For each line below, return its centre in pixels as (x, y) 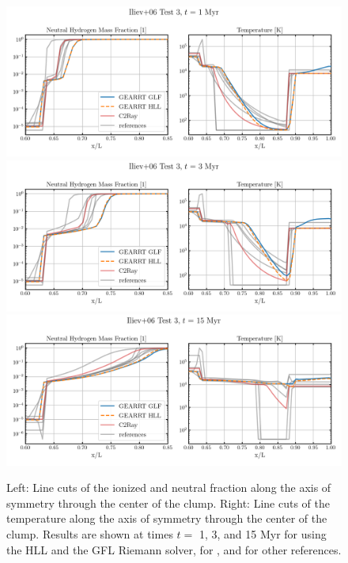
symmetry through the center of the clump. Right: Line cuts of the (168, 503)
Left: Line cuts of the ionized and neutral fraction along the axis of (169, 487)
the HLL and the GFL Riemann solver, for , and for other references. (174, 549)
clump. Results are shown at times (90, 533)
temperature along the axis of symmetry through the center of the (167, 518)
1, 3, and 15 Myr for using (263, 533)
